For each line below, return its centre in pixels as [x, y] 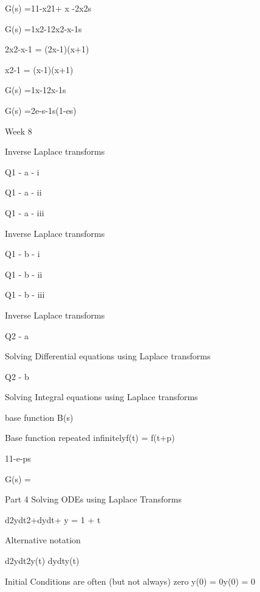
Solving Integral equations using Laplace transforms [101, 397]
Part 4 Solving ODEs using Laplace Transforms [93, 499]
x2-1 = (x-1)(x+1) [39, 69]
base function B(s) [39, 417]
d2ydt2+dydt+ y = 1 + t [53, 519]
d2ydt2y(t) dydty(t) [42, 561]
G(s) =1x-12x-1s [36, 90]
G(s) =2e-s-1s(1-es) [41, 110]
